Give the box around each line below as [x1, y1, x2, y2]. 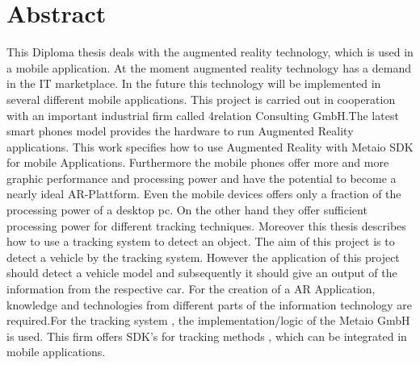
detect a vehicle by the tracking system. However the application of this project [6, 248, 400, 265]
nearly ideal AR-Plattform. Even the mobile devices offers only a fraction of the [6, 185, 401, 202]
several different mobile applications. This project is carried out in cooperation [6, 90, 396, 107]
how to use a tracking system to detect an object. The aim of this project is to [6, 233, 395, 250]
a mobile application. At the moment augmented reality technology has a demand [6, 59, 411, 76]
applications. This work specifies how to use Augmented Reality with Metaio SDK [6, 138, 414, 155]
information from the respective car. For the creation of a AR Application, [6, 280, 376, 297]
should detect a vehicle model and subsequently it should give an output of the [6, 264, 397, 281]
